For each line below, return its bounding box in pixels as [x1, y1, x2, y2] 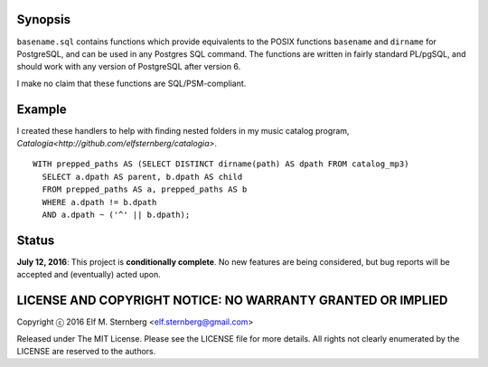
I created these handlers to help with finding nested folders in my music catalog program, [16, 125, 350, 136]
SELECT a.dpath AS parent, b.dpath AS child [42, 172, 243, 182]
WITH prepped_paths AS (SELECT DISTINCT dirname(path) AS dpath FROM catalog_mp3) [33, 159, 409, 169]
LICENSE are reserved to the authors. [16, 345, 156, 356]
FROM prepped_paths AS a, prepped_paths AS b [42, 184, 248, 194]
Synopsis [16, 12, 71, 27]
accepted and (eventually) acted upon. [16, 269, 162, 280]
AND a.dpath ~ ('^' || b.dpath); [42, 209, 191, 220]
